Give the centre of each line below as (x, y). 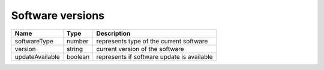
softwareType (34, 41)
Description (113, 33)
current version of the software (140, 49)
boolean (78, 56)
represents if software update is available (154, 56)
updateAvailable (37, 56)
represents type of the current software (152, 41)
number (77, 41)
